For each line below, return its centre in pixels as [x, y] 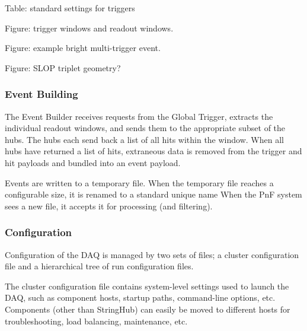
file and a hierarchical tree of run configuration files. [99, 266]
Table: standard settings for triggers [70, 8]
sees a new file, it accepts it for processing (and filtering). [109, 206]
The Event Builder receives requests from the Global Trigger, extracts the [139, 116]
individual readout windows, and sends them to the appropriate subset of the [145, 128]
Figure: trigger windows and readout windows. [89, 28]
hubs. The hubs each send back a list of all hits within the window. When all [144, 139]
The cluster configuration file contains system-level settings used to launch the [147, 286]
